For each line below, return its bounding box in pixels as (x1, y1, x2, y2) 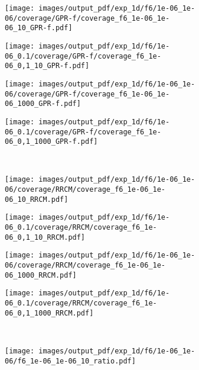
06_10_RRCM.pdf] (5, 195, 68, 204)
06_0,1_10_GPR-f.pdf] (5, 62, 90, 70)
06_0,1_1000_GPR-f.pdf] (5, 137, 98, 146)
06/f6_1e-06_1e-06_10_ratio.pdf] (5, 356, 136, 365)
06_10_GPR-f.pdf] (5, 24, 73, 33)
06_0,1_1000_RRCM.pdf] (5, 308, 94, 317)
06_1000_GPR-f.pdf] (5, 99, 81, 108)
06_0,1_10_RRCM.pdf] (5, 233, 86, 242)
